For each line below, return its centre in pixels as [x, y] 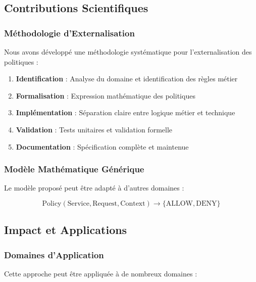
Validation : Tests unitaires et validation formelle [94, 129]
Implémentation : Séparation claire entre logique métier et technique [125, 112]
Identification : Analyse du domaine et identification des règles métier [127, 79]
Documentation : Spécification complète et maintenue [102, 146]
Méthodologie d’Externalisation [69, 33]
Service [78, 203]
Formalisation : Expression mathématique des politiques [106, 95]
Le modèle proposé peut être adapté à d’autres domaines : [94, 188]
